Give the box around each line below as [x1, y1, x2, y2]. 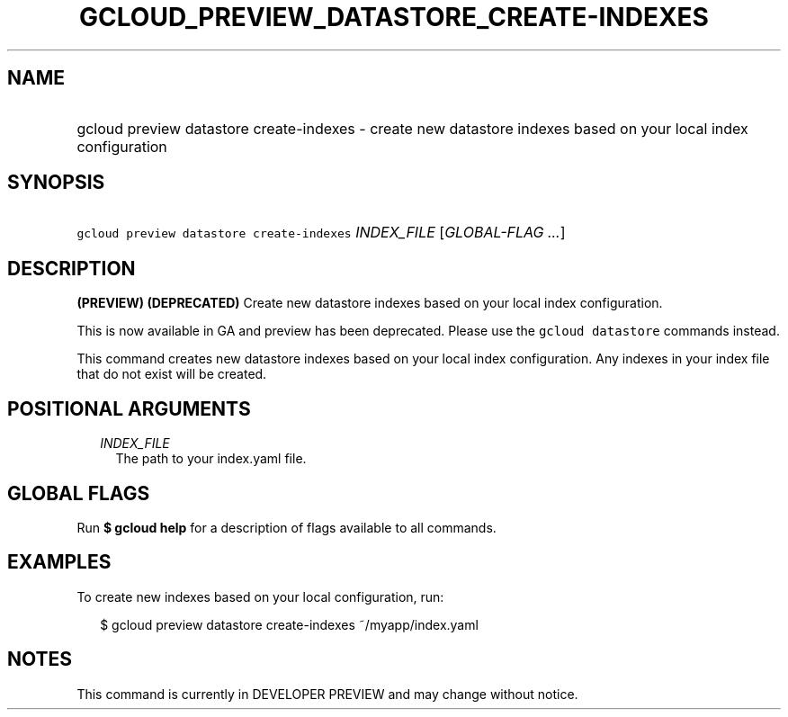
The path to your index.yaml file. [115, 451, 307, 467]
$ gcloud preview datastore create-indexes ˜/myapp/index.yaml [100, 616, 479, 632]
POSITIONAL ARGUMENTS [7, 397, 251, 420]
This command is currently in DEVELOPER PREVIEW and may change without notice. [76, 686, 578, 702]
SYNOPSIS [7, 171, 105, 194]
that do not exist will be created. [76, 366, 267, 382]
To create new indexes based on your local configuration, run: [76, 588, 444, 605]
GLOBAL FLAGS [7, 481, 150, 505]
